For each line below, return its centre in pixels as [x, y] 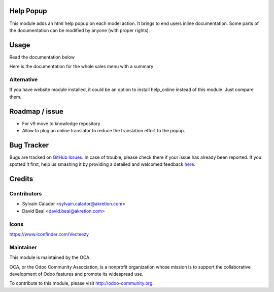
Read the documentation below [42, 57]
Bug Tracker [29, 145]
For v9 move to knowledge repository [61, 123]
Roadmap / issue [36, 111]
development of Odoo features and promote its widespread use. [76, 274]
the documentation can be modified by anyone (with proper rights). [80, 30]
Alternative [24, 79]
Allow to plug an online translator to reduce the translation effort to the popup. [104, 131]
